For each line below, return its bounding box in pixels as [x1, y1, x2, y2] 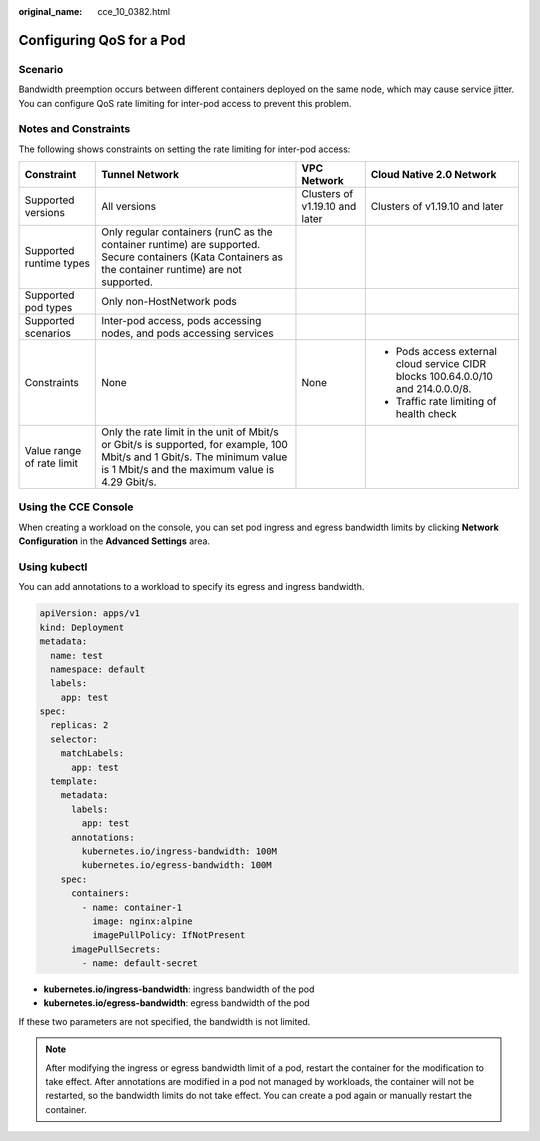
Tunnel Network [101, 168, 180, 182]
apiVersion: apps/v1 [39, 608, 140, 619]
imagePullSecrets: [71, 943, 162, 955]
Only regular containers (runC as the [101, 225, 274, 239]
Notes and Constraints [18, 122, 131, 136]
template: [50, 776, 99, 787]
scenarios [24, 326, 72, 340]
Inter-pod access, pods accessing [101, 314, 262, 328]
